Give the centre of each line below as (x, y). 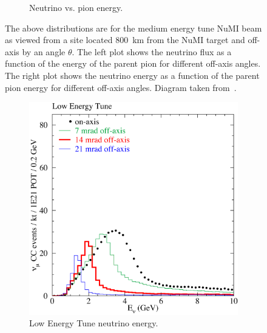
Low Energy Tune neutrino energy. (94, 323)
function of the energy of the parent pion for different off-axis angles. (133, 63)
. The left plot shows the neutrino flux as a (152, 51)
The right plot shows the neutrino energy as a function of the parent (132, 75)
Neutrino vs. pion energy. (76, 7)
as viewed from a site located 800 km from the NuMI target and (125, 40)
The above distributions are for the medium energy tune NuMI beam (133, 28)
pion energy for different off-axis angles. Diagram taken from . (121, 87)
